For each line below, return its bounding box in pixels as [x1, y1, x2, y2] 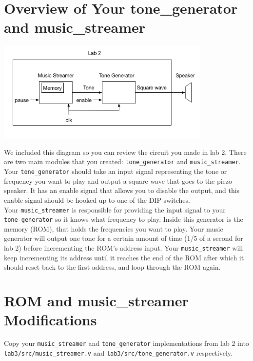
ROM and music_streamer [4, 291, 189, 311]
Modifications [4, 310, 97, 330]
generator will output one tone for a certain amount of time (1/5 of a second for [4, 233, 243, 243]
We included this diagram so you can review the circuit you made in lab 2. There [4, 147, 247, 157]
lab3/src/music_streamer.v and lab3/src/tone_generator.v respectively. [4, 347, 233, 358]
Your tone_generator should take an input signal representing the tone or [4, 166, 227, 176]
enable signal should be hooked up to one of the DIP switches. [4, 194, 190, 205]
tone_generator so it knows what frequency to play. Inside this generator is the [4, 214, 243, 224]
